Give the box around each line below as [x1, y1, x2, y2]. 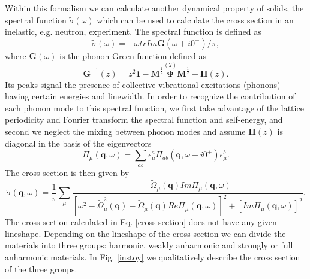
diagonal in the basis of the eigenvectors [5, 137, 152, 149]
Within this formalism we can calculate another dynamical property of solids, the [5, 2, 304, 14]
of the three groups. [5, 262, 77, 275]
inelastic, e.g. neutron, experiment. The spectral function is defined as [5, 25, 261, 38]
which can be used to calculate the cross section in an [97, 13, 294, 26]
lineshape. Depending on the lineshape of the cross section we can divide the [5, 227, 286, 239]
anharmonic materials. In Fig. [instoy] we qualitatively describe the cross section [5, 250, 300, 263]
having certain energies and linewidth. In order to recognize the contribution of [5, 90, 296, 102]
